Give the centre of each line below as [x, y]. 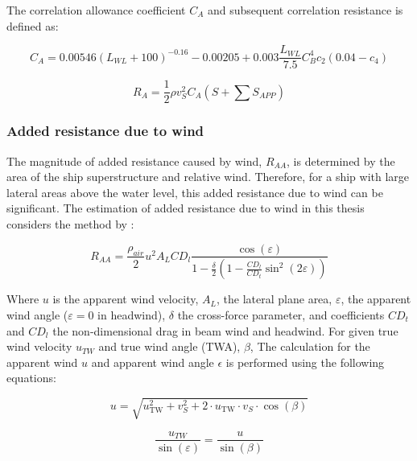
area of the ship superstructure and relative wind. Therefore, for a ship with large [208, 177]
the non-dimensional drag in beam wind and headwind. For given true [225, 330]
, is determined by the [341, 161]
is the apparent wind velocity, [126, 299]
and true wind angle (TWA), [169, 346]
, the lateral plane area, [275, 299]
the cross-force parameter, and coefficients [281, 315]
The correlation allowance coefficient [96, 10]
